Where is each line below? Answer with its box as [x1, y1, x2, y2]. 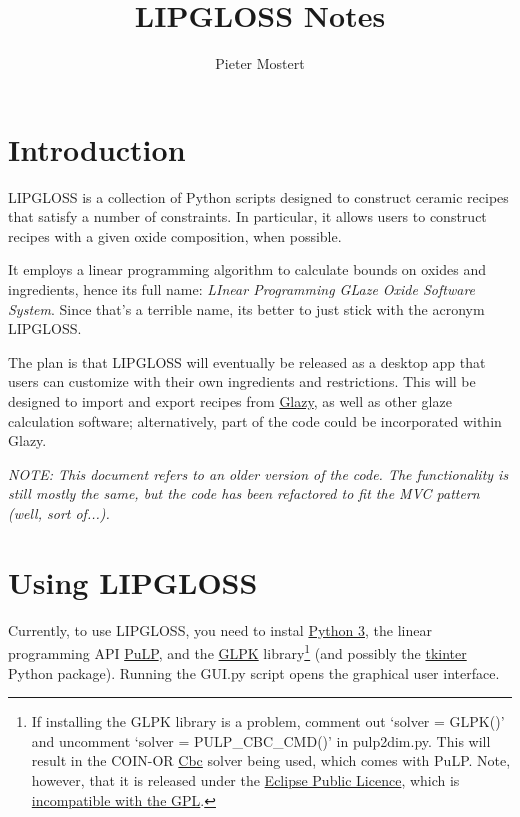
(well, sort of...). [8, 502, 110, 523]
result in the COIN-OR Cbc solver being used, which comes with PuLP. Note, [31, 750, 511, 771]
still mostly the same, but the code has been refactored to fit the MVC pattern [8, 483, 480, 504]
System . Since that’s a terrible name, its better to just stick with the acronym [8, 298, 485, 319]
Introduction [8, 128, 186, 169]
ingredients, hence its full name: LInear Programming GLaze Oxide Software [8, 279, 476, 300]
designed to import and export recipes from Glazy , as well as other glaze [8, 391, 452, 411]
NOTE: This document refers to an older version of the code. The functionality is [8, 463, 509, 484]
